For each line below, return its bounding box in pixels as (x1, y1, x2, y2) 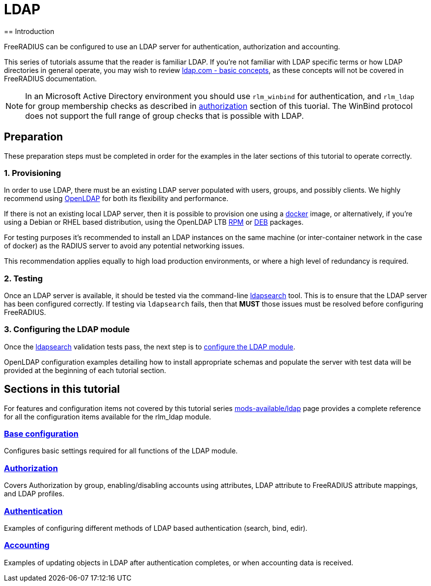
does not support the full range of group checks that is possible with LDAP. (25, 110, 304, 121)
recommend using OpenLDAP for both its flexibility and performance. (4, 194, 228, 203)
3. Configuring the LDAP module (4, 324, 130, 335)
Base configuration (4, 429, 79, 439)
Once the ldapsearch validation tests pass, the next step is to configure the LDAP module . (4, 342, 295, 351)
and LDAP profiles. (4, 489, 65, 498)
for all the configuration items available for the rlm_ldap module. (4, 412, 212, 421)
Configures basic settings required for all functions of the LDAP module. (4, 447, 238, 455)
